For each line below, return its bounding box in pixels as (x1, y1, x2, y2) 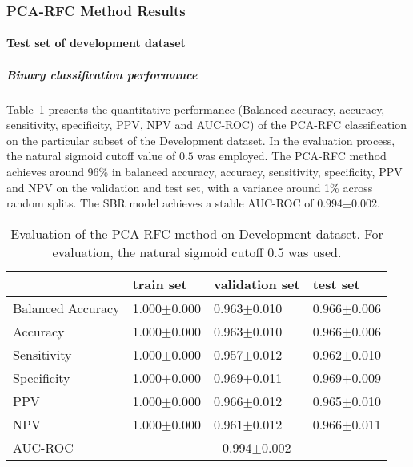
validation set (213, 274, 300, 293)
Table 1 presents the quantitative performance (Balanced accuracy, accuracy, (6, 100, 385, 117)
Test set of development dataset (6, 34, 186, 51)
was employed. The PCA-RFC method (197, 147, 387, 164)
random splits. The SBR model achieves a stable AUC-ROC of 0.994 (6, 195, 343, 211)
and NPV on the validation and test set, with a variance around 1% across (6, 179, 373, 195)
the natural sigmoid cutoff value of (6, 147, 176, 164)
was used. (287, 242, 342, 261)
